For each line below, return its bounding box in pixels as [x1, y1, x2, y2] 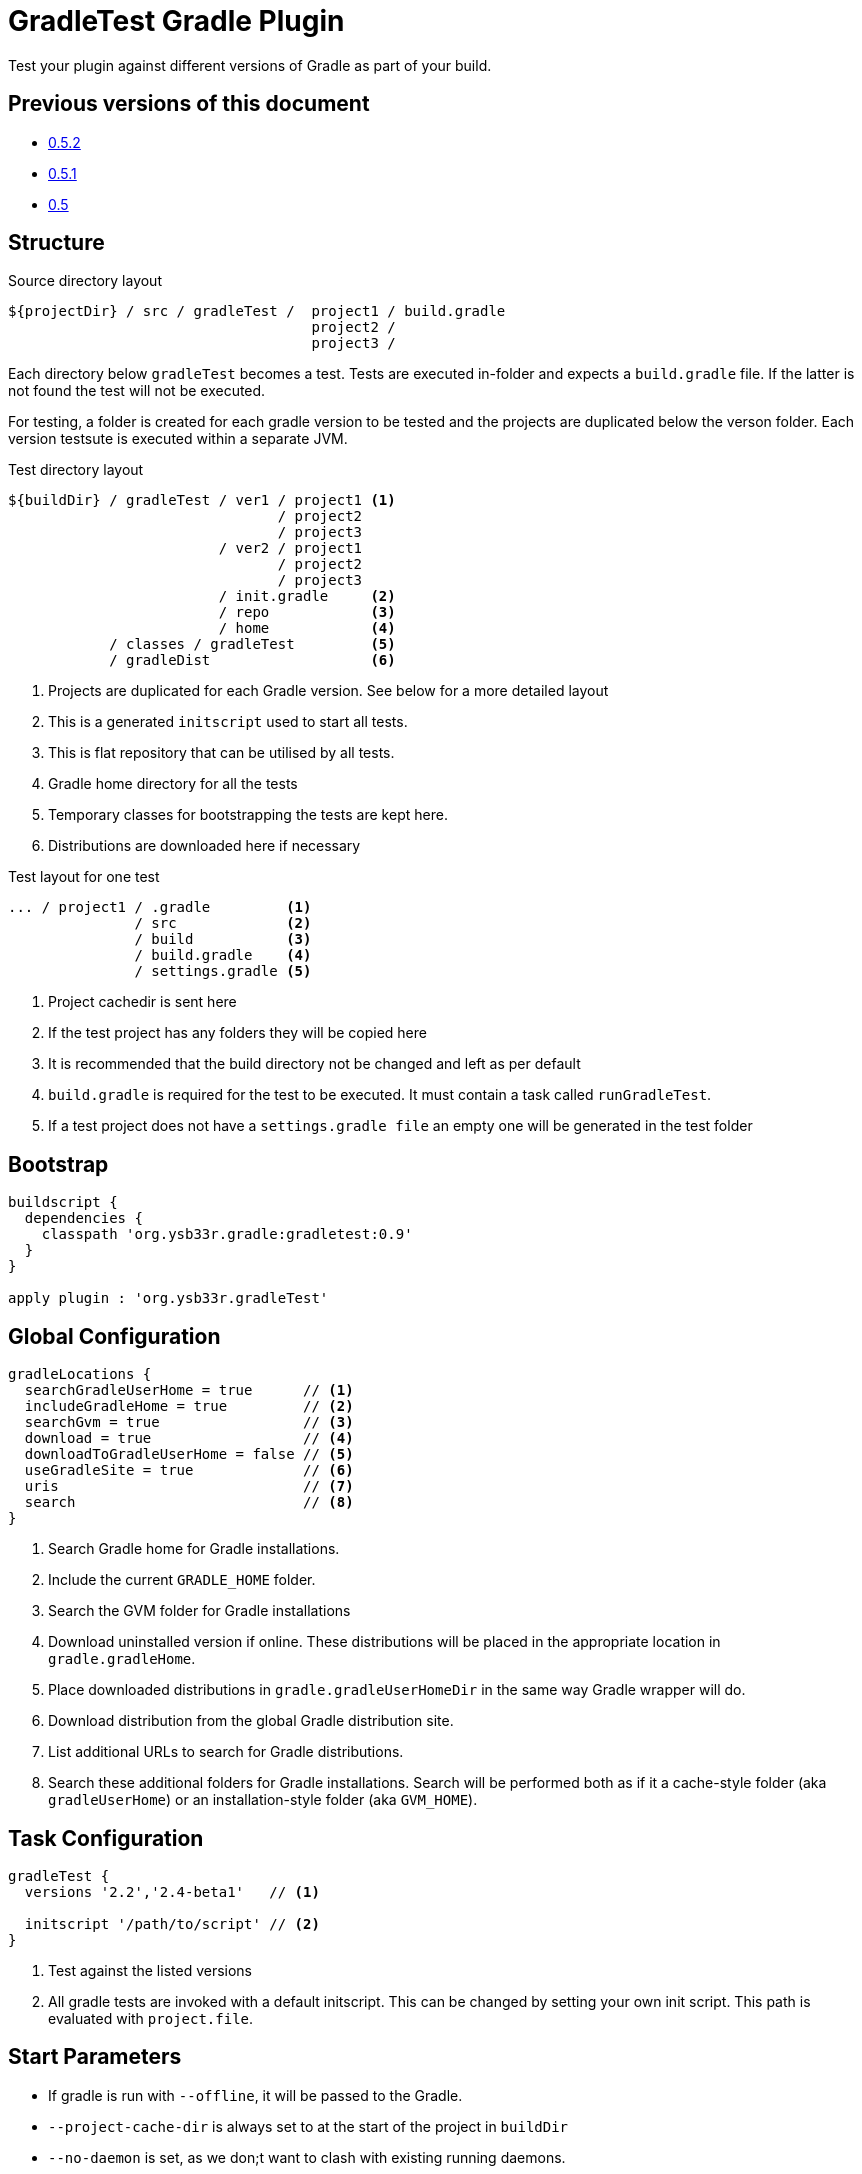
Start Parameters [8, 2044, 182, 2070]
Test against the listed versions [48, 1961, 252, 1979]
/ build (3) [134, 931, 312, 948]
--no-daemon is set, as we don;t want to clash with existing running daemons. [48, 2148, 566, 2166]
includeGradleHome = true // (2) [24, 1398, 354, 1415]
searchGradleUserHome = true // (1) [24, 1382, 354, 1399]
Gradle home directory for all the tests [48, 775, 298, 793]
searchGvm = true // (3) [24, 1414, 354, 1431]
